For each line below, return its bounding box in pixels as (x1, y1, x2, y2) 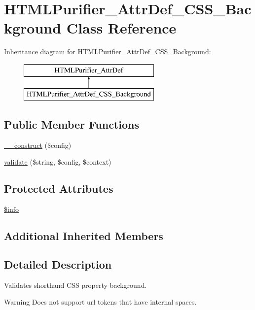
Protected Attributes (4, 180, 113, 196)
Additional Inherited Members (4, 228, 163, 243)
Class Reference (66, 18, 177, 38)
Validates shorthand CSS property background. (4, 280, 147, 290)
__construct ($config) (4, 140, 72, 150)
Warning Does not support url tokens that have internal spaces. (4, 296, 197, 307)
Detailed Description (4, 257, 112, 272)
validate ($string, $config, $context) (4, 156, 111, 167)
